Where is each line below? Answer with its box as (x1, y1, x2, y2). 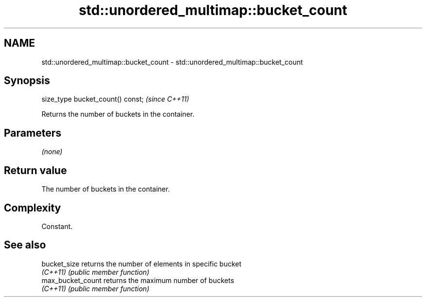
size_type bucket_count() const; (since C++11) (41, 95, 189, 104)
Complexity (4, 201, 61, 214)
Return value (4, 164, 67, 177)
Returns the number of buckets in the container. (41, 110, 195, 119)
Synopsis (4, 74, 50, 87)
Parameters (4, 126, 61, 139)
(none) (41, 147, 63, 156)
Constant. (41, 222, 73, 230)
